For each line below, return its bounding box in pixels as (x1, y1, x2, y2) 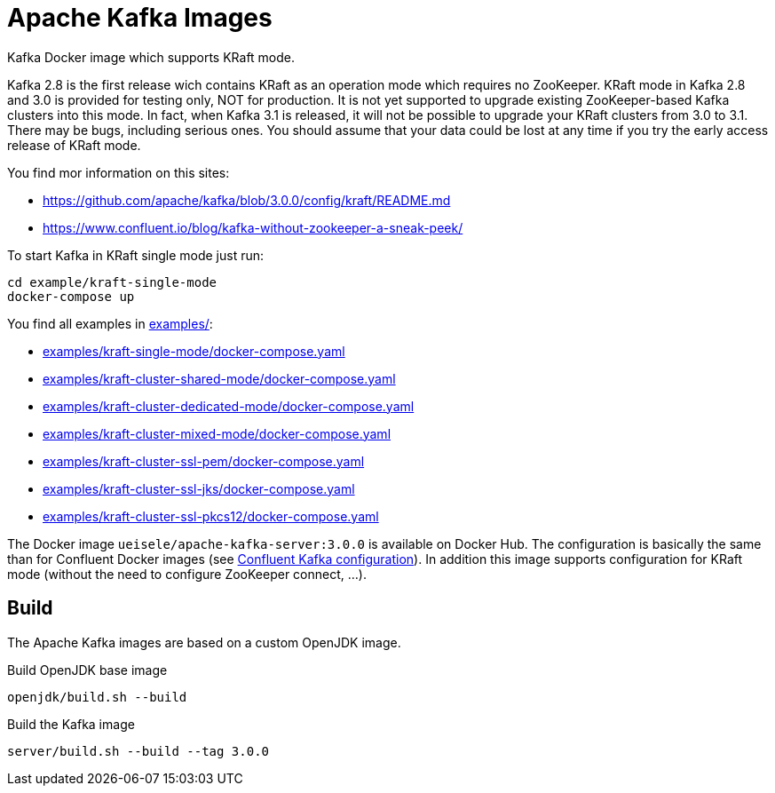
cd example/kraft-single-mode (7, 274, 217, 289)
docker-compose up (7, 289, 135, 304)
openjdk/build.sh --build (7, 689, 187, 704)
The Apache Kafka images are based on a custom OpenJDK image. (7, 634, 401, 650)
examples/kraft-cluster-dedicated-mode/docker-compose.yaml (43, 398, 415, 414)
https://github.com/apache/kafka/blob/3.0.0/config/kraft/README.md (43, 192, 451, 208)
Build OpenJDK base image (7, 662, 168, 678)
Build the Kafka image (7, 716, 135, 732)
